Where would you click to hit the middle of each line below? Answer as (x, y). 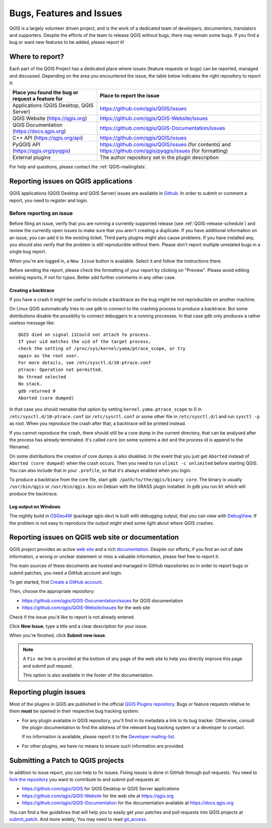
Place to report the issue (130, 96)
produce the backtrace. (34, 493)
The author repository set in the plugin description (159, 157)
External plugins (31, 157)
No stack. (30, 384)
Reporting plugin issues (47, 692)
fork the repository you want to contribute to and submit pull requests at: (85, 780)
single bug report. (28, 252)
